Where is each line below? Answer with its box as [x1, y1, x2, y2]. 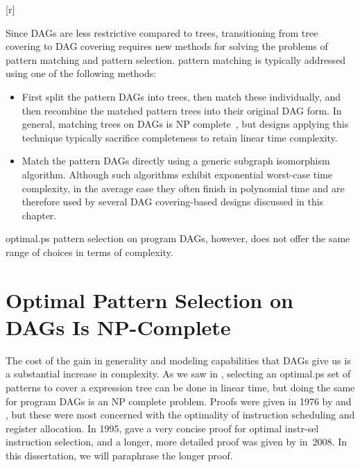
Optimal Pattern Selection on [6, 285, 293, 314]
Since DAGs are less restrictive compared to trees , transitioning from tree [6, 25, 318, 40]
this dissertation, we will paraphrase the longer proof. [6, 448, 233, 462]
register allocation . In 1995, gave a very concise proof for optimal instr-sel [6, 421, 319, 435]
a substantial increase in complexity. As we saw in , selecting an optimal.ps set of [6, 366, 351, 381]
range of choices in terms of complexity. [6, 244, 173, 259]
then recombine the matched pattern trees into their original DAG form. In [22, 103, 342, 117]
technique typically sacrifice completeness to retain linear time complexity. [22, 130, 338, 144]
